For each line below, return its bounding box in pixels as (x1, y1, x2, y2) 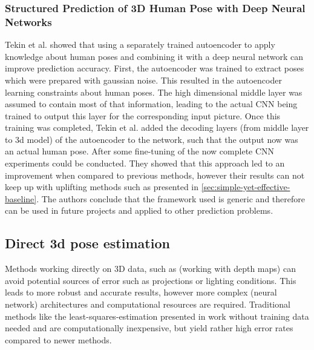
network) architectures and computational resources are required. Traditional (5, 298, 290, 311)
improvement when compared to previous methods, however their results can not (5, 168, 305, 181)
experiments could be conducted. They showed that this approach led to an (5, 157, 285, 170)
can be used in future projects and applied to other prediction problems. (5, 204, 273, 217)
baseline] (5, 192, 37, 205)
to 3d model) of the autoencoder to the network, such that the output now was (5, 133, 298, 145)
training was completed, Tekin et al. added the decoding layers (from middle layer (5, 121, 309, 134)
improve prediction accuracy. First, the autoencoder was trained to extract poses (5, 62, 304, 74)
